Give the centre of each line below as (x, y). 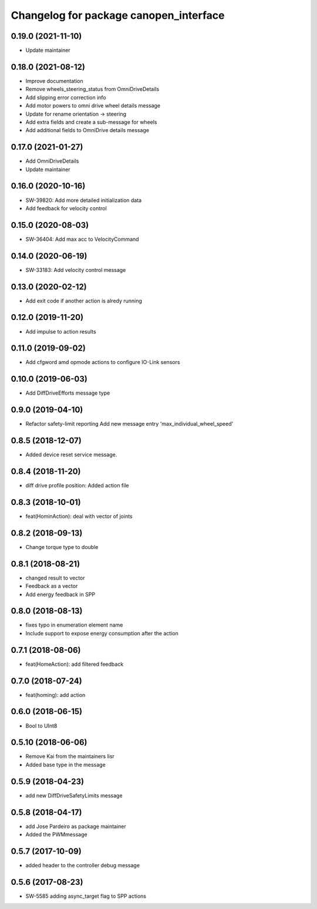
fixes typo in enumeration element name (74, 625)
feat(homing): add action (55, 695)
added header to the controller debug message (83, 865)
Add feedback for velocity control (66, 208)
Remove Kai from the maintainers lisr (70, 756)
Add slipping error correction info (66, 97)
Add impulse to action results (61, 331)
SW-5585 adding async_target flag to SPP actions (86, 896)
